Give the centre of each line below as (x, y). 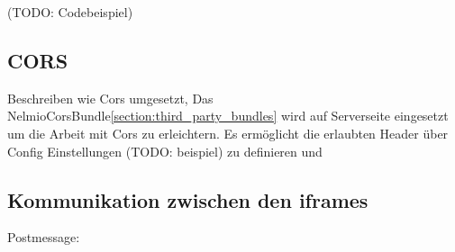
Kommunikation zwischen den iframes (188, 199)
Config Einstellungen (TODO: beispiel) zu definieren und (165, 151)
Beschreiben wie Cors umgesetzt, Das (110, 98)
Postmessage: (44, 237)
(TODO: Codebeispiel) (70, 12)
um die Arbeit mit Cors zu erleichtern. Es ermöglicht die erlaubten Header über (228, 133)
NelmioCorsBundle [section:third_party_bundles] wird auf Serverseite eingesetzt (228, 116)
